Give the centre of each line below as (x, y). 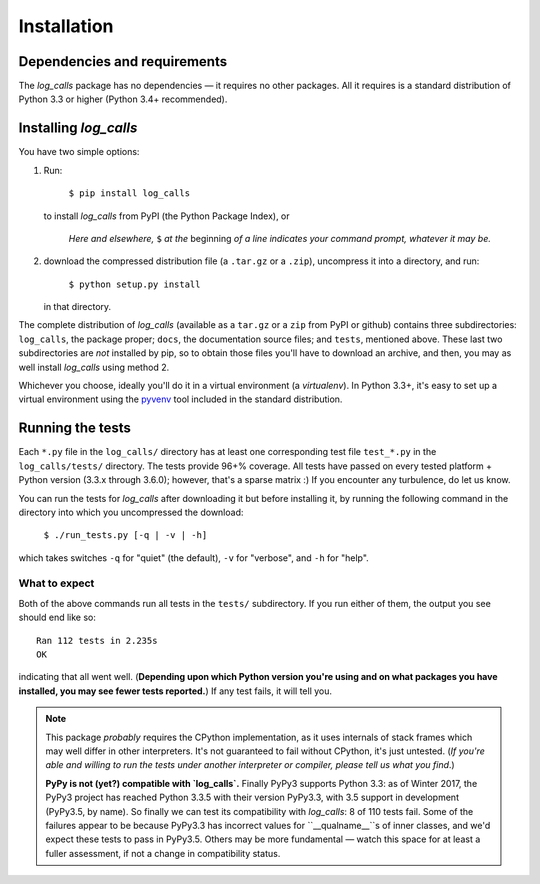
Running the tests (75, 428)
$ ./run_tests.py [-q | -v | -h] (125, 535)
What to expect (56, 583)
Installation (66, 26)
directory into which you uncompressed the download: (131, 512)
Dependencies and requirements (123, 61)
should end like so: (57, 617)
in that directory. (77, 307)
